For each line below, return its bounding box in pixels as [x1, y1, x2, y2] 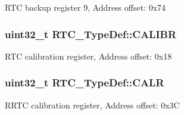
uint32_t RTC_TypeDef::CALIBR [5, 26, 177, 41]
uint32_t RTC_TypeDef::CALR [5, 75, 164, 90]
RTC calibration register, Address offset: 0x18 [5, 49, 172, 62]
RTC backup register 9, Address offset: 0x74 [5, 1, 166, 13]
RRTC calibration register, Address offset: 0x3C [5, 98, 180, 111]
